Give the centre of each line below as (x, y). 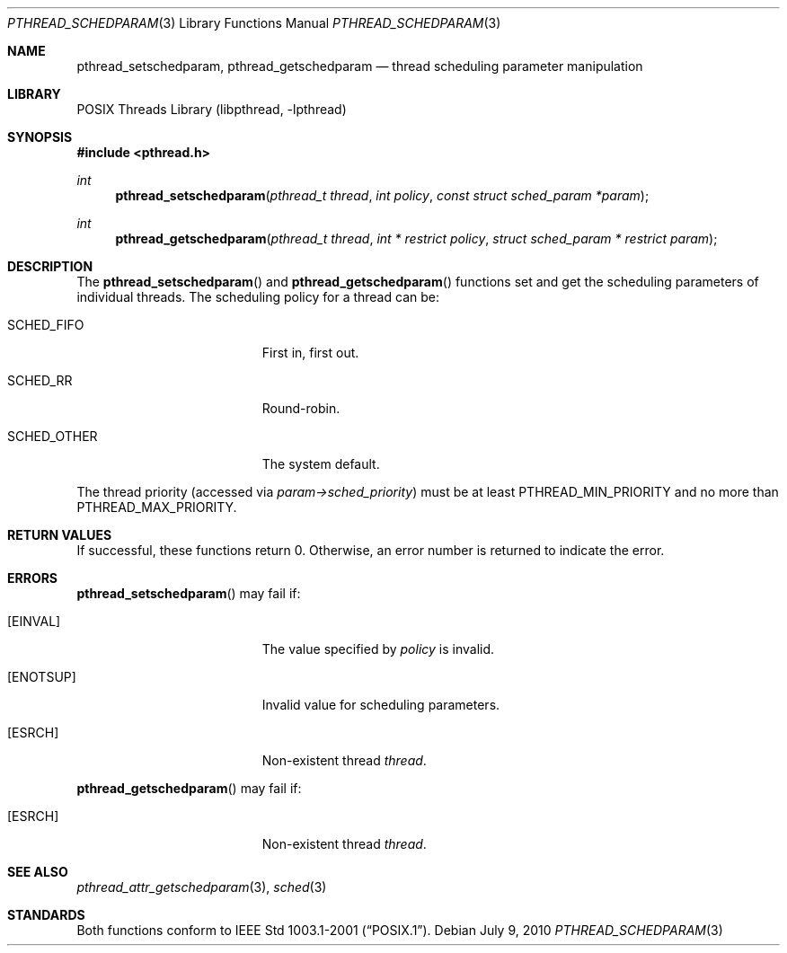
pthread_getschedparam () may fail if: (189, 788)
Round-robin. (301, 408)
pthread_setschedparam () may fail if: (189, 593)
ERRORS (33, 578)
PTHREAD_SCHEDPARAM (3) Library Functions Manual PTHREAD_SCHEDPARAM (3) (254, 23)
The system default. (321, 464)
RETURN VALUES (60, 535)
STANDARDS (46, 915)
